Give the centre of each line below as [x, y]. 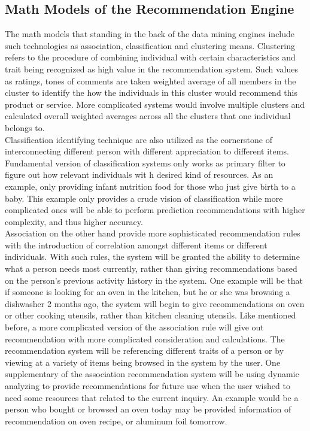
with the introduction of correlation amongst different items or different [136, 245]
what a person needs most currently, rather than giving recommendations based [151, 268]
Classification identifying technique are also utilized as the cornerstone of [139, 139]
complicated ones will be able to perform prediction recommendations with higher [155, 210]
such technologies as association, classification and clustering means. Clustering [150, 45]
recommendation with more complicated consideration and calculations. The [145, 339]
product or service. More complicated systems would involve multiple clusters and [155, 104]
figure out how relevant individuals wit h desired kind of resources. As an [139, 174]
